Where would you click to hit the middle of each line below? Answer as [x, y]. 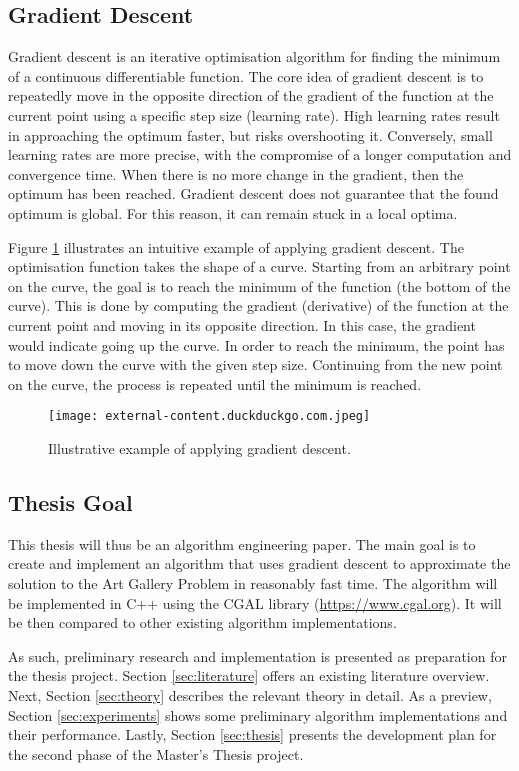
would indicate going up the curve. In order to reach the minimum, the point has [256, 344]
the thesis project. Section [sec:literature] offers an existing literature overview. [249, 675]
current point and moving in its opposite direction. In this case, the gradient [242, 324]
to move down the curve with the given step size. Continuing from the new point [255, 364]
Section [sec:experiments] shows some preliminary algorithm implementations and [258, 714]
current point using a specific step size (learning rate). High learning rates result [254, 114]
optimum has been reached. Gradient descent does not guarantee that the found [253, 193]
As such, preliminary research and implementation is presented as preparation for [257, 655]
